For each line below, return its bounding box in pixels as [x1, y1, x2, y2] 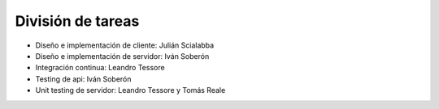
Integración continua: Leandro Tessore [35, 63, 166, 73]
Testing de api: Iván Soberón [35, 73, 132, 84]
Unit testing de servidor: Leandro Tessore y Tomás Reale [35, 86, 226, 95]
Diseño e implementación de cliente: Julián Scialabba [35, 40, 215, 50]
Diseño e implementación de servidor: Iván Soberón [35, 51, 210, 61]
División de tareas [15, 12, 140, 30]
